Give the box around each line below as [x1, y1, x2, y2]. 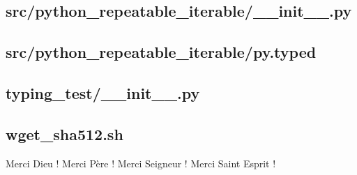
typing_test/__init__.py [6, 82, 200, 103]
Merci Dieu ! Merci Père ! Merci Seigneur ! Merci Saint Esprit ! [6, 155, 276, 170]
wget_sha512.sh [6, 123, 123, 144]
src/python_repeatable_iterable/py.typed [6, 41, 317, 63]
